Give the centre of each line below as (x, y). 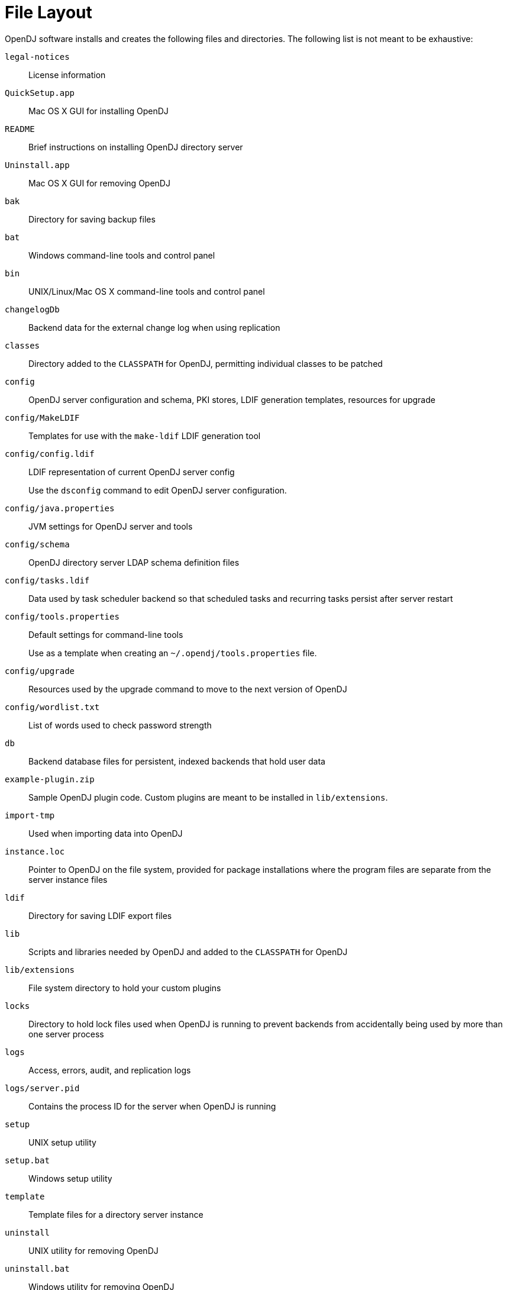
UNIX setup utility (62, 1142)
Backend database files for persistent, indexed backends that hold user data (177, 761)
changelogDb (32, 309)
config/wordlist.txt (52, 707)
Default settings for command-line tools (106, 634)
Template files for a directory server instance (116, 1214)
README (20, 129)
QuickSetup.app (40, 93)
